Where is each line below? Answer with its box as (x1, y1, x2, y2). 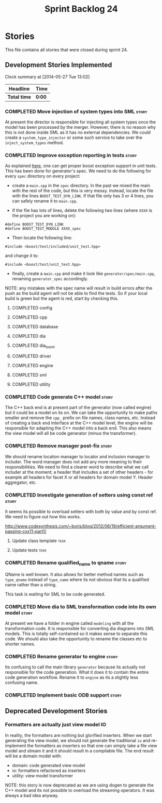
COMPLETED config (12, 305, 52, 311)
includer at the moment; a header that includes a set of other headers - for (5, 469, 154, 475)
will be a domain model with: (5, 753, 62, 759)
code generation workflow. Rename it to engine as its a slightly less (5, 674, 139, 681)
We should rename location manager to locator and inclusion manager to (5, 453, 150, 460)
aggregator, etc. (5, 479, 37, 485)
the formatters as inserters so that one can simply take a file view (27, 742, 157, 749)
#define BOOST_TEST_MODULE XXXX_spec (5, 226, 81, 231)
